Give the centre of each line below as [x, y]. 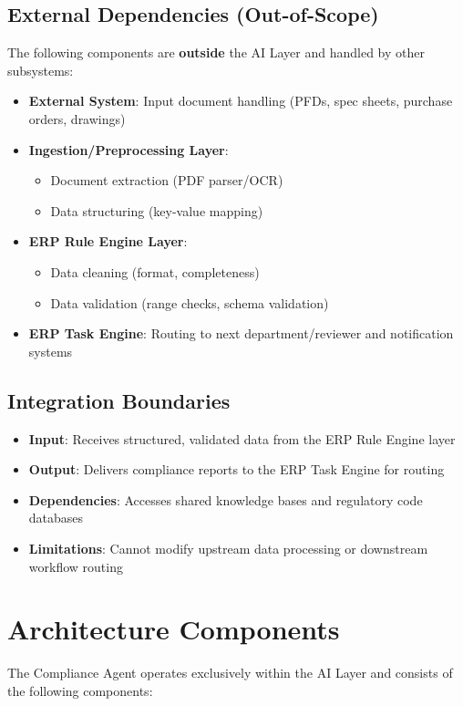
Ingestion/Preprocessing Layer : [129, 149]
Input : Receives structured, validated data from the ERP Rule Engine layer [242, 438]
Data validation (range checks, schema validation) [190, 302]
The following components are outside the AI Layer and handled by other [216, 52]
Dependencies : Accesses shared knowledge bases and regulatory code [226, 499]
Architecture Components [174, 629]
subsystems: [41, 70]
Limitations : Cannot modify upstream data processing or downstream [228, 548]
